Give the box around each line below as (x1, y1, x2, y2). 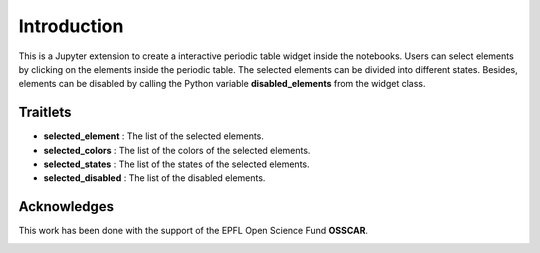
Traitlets (18, 104, 72, 121)
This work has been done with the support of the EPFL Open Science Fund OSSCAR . (18, 225, 369, 237)
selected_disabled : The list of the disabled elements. (43, 172, 266, 184)
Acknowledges (18, 198, 115, 215)
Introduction (18, 15, 124, 37)
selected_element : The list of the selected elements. (43, 130, 265, 142)
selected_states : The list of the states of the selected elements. (43, 158, 310, 170)
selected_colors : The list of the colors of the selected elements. (43, 144, 311, 156)
